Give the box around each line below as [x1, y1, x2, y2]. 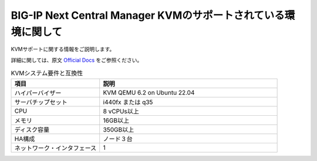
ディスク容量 [14, 125, 50, 133]
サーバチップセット [14, 98, 68, 106]
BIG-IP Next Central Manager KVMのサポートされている [11, 9, 285, 22]
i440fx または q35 [103, 98, 153, 106]
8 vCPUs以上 [103, 107, 139, 115]
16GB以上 [103, 116, 129, 125]
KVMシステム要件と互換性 [11, 69, 83, 78]
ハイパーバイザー [14, 89, 62, 97]
